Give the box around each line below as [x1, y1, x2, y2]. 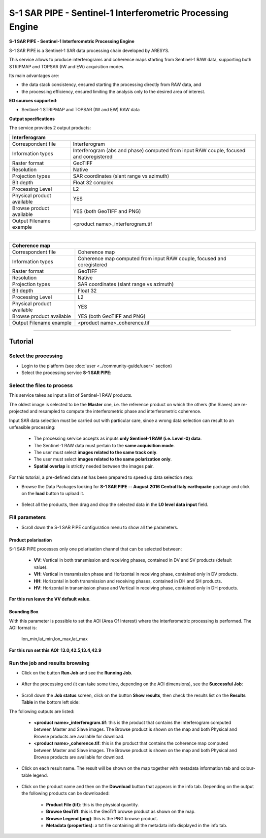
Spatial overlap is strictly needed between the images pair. [33, 463, 154, 469]
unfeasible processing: [9, 424, 56, 430]
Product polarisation [9, 537, 52, 543]
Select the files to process [9, 382, 73, 389]
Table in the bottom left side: [21, 699, 80, 705]
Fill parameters [9, 514, 46, 521]
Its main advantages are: [9, 72, 59, 79]
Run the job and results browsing [9, 660, 90, 667]
